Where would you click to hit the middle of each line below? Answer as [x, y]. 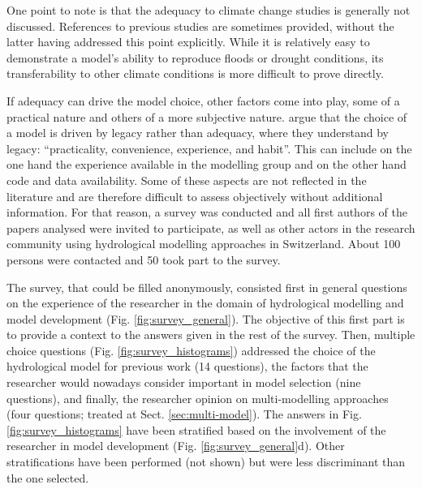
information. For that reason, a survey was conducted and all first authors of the [207, 212]
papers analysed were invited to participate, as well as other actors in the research [211, 227]
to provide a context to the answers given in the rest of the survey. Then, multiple [211, 335]
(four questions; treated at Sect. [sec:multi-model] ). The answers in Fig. [184, 414]
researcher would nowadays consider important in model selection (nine [184, 382]
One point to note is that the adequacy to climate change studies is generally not [209, 10]
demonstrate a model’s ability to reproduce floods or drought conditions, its [195, 57]
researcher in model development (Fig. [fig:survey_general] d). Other [176, 446]
